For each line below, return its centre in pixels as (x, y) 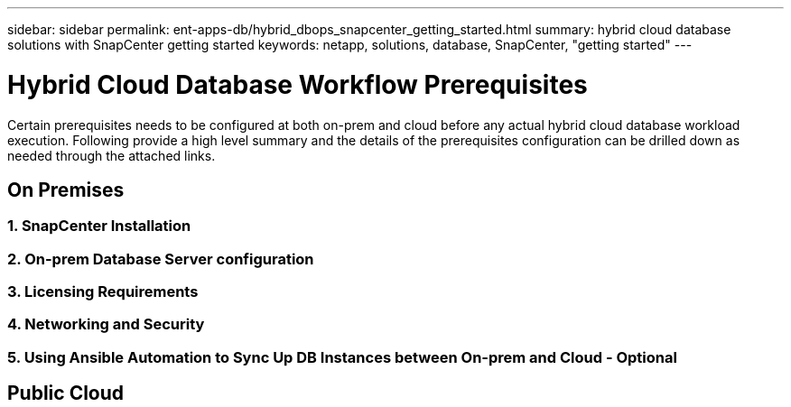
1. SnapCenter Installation (99, 226)
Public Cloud (66, 393)
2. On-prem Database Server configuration (161, 259)
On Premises (66, 190)
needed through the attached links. (112, 155)
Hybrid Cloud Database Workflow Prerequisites (298, 84)
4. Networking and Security (106, 324)
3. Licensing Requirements (103, 292)
